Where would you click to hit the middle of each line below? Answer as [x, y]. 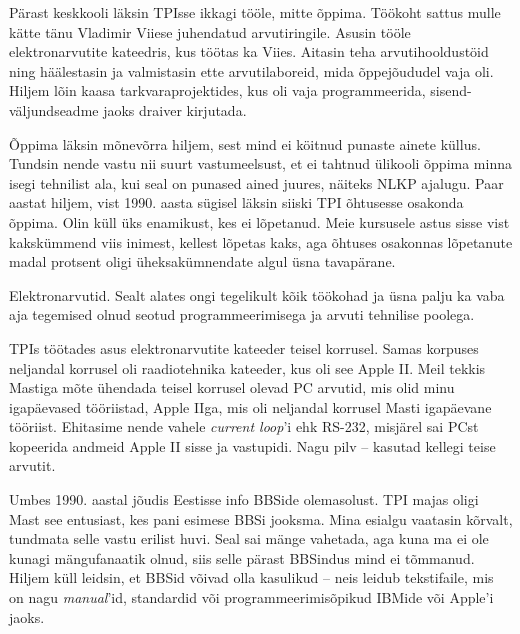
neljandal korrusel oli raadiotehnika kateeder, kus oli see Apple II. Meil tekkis [247, 367]
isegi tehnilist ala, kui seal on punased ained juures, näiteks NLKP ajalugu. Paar [256, 182]
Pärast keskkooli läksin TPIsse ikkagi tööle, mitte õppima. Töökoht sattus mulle [255, 12]
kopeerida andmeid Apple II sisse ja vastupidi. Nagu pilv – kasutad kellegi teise [252, 445]
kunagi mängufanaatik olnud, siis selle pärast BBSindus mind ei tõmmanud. [242, 557]
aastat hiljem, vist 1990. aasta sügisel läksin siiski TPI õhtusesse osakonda [236, 202]
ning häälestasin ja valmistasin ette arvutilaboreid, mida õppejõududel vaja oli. [251, 70]
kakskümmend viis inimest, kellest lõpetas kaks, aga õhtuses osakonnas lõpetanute [261, 241]
